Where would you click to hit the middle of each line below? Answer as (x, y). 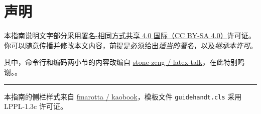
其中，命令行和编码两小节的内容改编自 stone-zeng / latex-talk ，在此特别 (121, 62)
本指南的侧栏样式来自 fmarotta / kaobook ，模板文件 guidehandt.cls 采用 (123, 96)
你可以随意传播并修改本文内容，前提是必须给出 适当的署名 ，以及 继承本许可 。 (130, 45)
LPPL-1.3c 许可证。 (36, 106)
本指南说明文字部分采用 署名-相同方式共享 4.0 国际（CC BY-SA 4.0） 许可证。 (130, 35)
